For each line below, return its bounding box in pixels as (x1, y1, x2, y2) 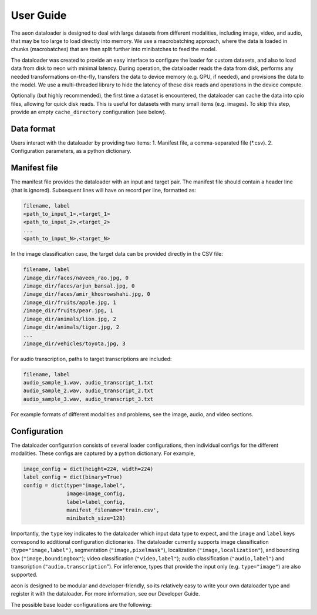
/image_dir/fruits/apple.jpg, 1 (23, 299, 117, 306)
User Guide (11, 9, 67, 22)
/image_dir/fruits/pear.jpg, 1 (23, 307, 114, 314)
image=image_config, (66, 490, 126, 497)
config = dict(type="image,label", (23, 482, 126, 489)
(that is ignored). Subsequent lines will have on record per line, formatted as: (11, 186, 197, 193)
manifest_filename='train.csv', (66, 507, 160, 514)
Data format (11, 123, 56, 133)
